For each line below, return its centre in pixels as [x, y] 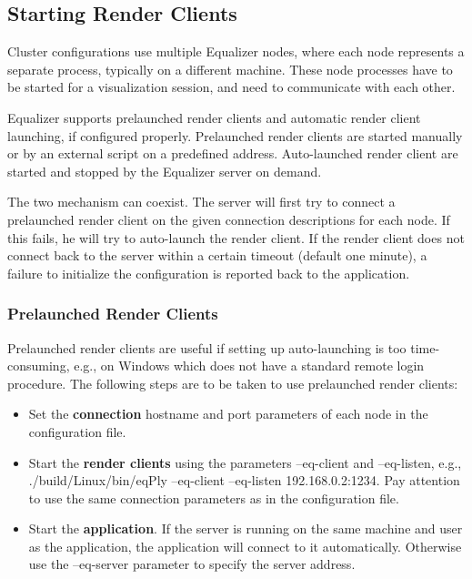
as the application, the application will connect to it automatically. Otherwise [245, 546]
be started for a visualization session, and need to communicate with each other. [231, 87]
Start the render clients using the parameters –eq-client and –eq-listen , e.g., [245, 462]
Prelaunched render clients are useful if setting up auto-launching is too [207, 347]
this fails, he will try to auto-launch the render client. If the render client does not [236, 237]
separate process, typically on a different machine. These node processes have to [230, 69]
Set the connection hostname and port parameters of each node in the [228, 414]
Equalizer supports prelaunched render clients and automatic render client [214, 117]
